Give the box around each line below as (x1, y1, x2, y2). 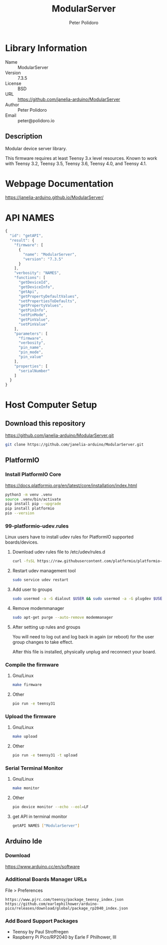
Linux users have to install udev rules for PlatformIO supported (5, 534, 134, 540)
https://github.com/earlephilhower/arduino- (5, 901, 99, 906)
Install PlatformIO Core (5, 471, 61, 478)
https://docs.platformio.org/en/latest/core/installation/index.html (5, 482, 137, 489)
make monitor (12, 786, 40, 791)
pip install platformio (5, 506, 55, 511)
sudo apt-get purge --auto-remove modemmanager (12, 615, 113, 620)
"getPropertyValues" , (18, 303, 64, 308)
